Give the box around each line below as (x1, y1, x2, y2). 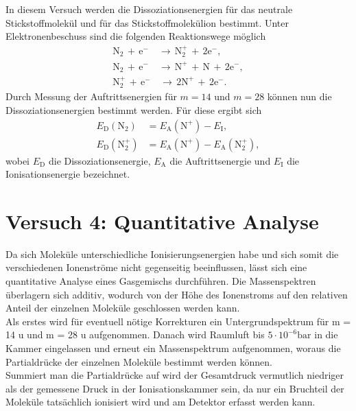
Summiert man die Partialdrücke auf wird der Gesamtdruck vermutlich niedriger (5, 368, 344, 382)
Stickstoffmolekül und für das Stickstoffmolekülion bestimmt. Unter (5, 15, 289, 30)
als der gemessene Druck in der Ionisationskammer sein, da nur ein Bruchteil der (5, 381, 344, 395)
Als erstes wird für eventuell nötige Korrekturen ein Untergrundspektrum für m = (5, 314, 351, 328)
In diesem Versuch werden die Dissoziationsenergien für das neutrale (5, 2, 293, 16)
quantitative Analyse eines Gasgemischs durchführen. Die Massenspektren (5, 274, 316, 288)
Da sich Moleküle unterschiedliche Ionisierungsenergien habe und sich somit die (5, 246, 339, 261)
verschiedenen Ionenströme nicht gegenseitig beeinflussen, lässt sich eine (5, 260, 307, 274)
